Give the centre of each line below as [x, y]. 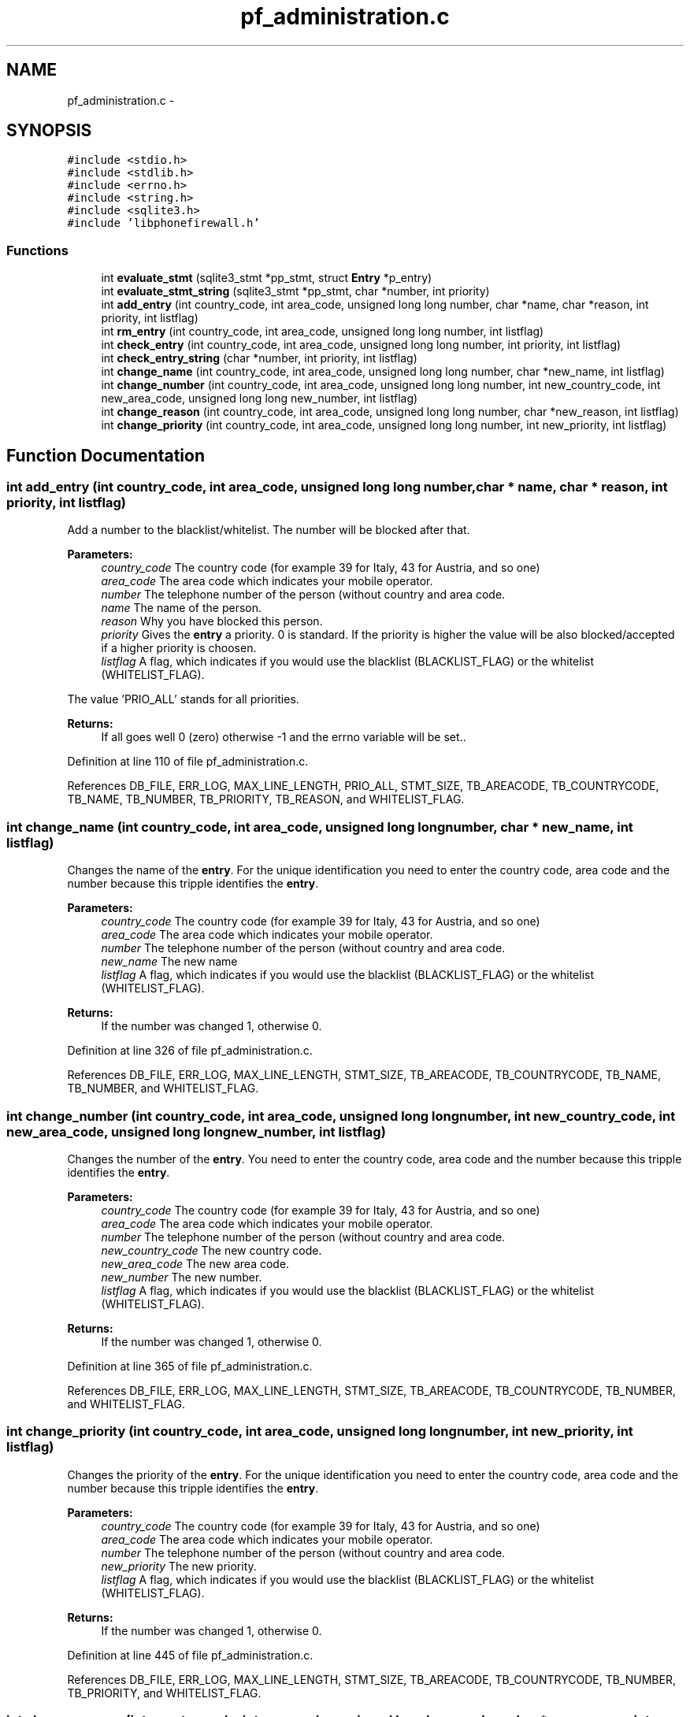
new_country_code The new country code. [211, 1250]
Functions [37, 250]
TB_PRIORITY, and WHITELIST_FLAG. [164, 1693]
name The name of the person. [182, 608]
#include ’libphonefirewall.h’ [163, 223]
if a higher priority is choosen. [179, 648]
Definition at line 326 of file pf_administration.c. [190, 1051]
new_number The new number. [182, 1277]
